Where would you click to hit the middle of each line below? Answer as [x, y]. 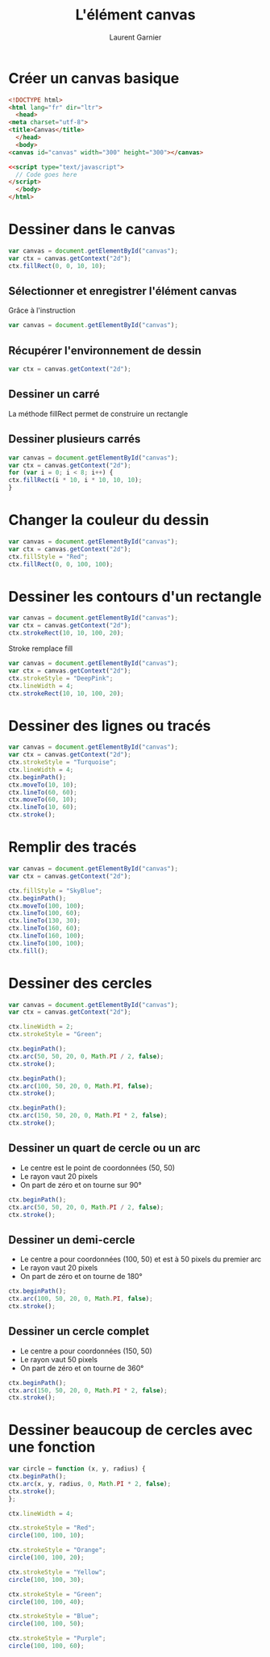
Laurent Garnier [135, 37]
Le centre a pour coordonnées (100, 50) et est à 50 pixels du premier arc [141, 1259]
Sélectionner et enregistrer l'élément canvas [123, 291]
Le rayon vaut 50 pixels [59, 1359]
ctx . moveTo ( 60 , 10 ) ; [43, 800]
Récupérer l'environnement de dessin [105, 350]
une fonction [52, 1447]
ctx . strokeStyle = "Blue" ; [54, 1617]
